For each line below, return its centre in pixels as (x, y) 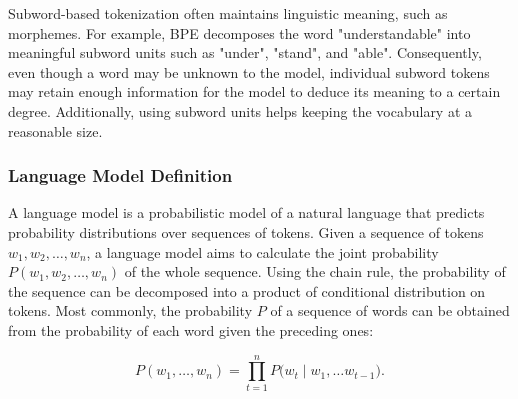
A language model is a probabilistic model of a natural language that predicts (246, 212)
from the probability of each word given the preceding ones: (191, 329)
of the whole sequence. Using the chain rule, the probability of (315, 271)
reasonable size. (55, 130)
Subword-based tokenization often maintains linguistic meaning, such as (228, 13)
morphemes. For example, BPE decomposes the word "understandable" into (239, 32)
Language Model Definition (120, 175)
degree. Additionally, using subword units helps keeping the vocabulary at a (240, 110)
